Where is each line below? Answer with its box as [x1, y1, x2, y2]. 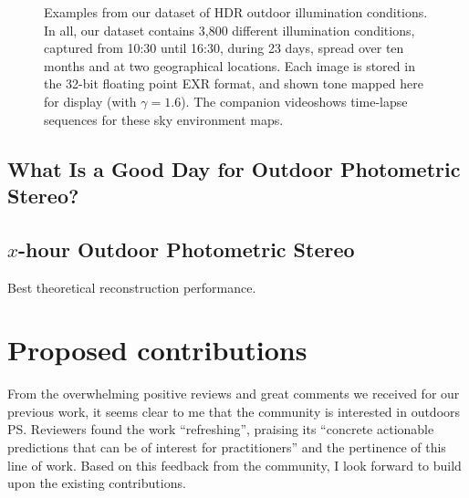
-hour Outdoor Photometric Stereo [18, 234, 355, 263]
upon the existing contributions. [7, 473, 186, 493]
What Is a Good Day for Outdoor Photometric [7, 154, 461, 182]
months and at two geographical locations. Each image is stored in [44, 56, 415, 75]
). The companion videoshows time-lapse [181, 91, 408, 110]
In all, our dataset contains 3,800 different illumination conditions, [44, 20, 415, 39]
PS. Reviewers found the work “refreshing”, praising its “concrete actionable [7, 420, 434, 439]
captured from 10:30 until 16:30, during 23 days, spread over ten [44, 38, 404, 57]
